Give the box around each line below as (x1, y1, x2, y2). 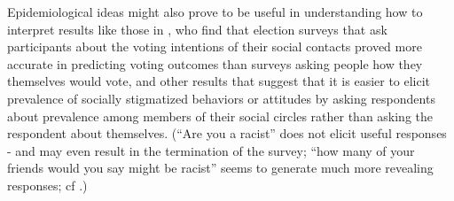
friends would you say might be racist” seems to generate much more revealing (7, 158, 434, 177)
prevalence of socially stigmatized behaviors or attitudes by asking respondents (7, 89, 435, 107)
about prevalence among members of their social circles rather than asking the (7, 106, 434, 125)
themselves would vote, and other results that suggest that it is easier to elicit (7, 72, 431, 90)
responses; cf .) (7, 175, 88, 194)
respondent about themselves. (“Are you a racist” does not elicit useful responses (7, 124, 447, 143)
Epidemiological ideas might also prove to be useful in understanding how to (7, 3, 423, 20)
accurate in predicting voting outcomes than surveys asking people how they (7, 54, 423, 73)
